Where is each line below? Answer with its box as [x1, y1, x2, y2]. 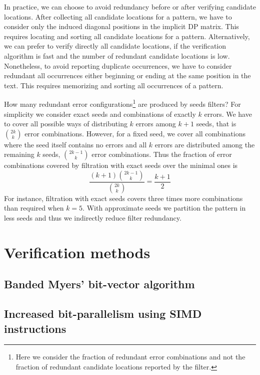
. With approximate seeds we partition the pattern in [82, 203, 246, 213]
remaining [4, 149, 34, 159]
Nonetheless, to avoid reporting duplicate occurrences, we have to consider [4, 60, 232, 71]
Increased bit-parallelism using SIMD [4, 306, 202, 321]
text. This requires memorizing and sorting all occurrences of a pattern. [4, 80, 223, 90]
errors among [135, 118, 176, 129]
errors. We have [204, 108, 252, 119]
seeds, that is [196, 118, 236, 129]
